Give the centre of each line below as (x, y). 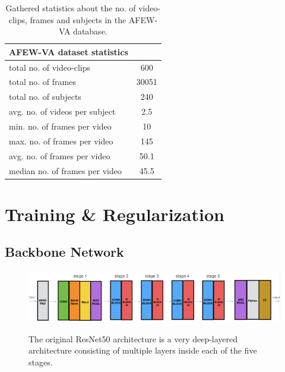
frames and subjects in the (78, 19)
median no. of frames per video (65, 170)
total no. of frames (42, 82)
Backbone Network (64, 252)
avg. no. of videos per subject (62, 111)
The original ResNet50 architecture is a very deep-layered (133, 338)
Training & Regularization (115, 214)
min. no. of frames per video (60, 126)
